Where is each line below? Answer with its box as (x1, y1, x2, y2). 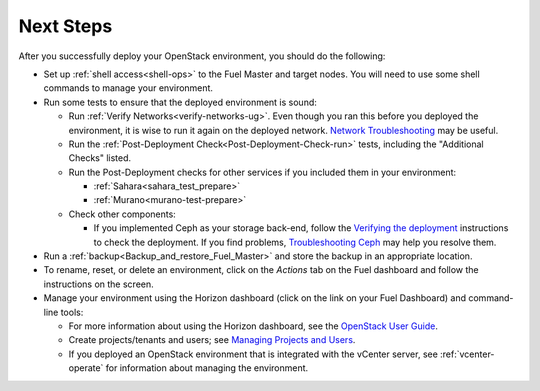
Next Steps (18, 15, 113, 37)
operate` (68, 362, 104, 374)
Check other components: (68, 208, 177, 220)
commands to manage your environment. (43, 82, 214, 94)
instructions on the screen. (43, 278, 154, 290)
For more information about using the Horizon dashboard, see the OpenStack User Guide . (68, 320, 439, 332)
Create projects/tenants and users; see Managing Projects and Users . (68, 334, 356, 346)
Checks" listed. (68, 152, 132, 164)
